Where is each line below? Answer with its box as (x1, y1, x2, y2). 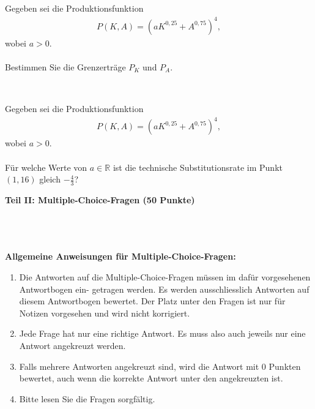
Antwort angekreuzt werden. (19, 339, 126, 351)
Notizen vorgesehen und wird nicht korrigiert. (19, 306, 190, 319)
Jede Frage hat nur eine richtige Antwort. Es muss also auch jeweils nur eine (19, 327, 306, 340)
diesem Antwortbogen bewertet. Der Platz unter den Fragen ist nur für (19, 295, 286, 307)
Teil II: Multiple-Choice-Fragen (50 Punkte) (5, 193, 195, 206)
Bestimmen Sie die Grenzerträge (5, 60, 126, 73)
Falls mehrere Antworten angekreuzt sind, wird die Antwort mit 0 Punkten (19, 359, 301, 372)
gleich (39, 173, 61, 186)
